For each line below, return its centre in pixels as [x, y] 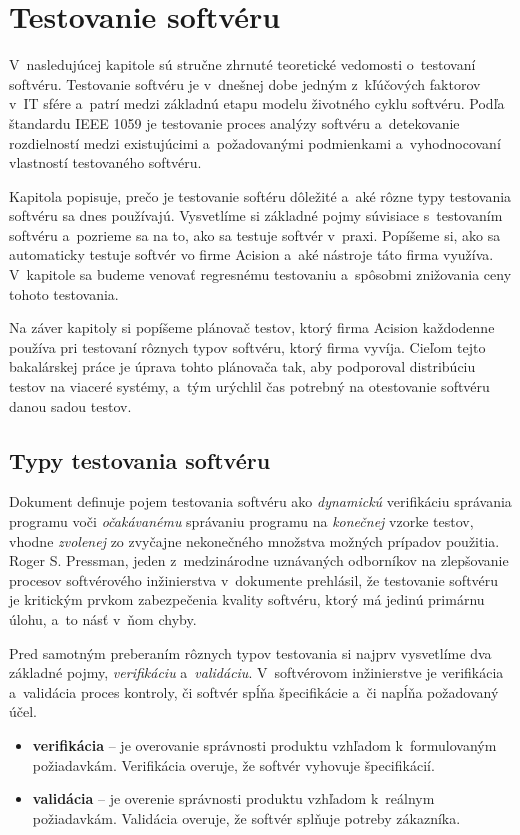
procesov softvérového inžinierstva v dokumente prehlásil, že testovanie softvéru [254, 579]
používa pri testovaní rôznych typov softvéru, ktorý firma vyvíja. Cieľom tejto [247, 346]
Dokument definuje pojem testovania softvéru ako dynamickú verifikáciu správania [260, 501]
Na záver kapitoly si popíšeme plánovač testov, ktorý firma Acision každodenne [252, 327]
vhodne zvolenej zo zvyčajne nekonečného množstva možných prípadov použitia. [254, 540]
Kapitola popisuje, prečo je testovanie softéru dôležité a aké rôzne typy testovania [260, 195]
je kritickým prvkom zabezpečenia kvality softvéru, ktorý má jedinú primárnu [247, 599]
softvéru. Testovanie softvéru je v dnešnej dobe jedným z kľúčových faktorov [245, 83]
